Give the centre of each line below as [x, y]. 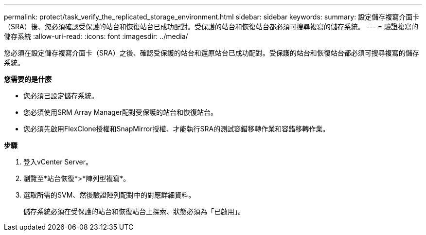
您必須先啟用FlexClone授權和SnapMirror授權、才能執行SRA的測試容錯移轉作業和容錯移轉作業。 [177, 129]
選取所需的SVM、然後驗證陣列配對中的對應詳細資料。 [109, 195]
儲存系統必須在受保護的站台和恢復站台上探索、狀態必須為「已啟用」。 [134, 211]
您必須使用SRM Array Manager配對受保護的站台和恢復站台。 [121, 112]
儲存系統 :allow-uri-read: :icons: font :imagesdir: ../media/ [96, 36]
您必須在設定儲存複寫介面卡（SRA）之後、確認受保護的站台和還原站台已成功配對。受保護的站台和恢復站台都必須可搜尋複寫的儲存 [212, 53]
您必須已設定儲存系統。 [61, 96]
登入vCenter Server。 [58, 162]
